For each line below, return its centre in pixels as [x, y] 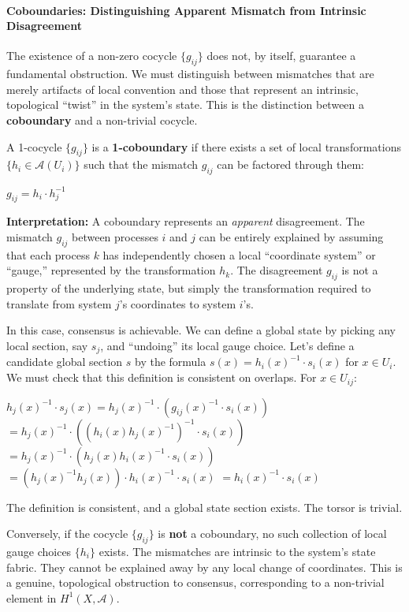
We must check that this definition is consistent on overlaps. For [162, 377]
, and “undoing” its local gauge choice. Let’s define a [227, 346]
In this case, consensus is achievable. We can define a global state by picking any [201, 330]
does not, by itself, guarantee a [281, 56]
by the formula [170, 362]
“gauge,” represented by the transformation [111, 270]
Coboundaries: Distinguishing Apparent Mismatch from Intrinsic [186, 10]
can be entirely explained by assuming [291, 237]
